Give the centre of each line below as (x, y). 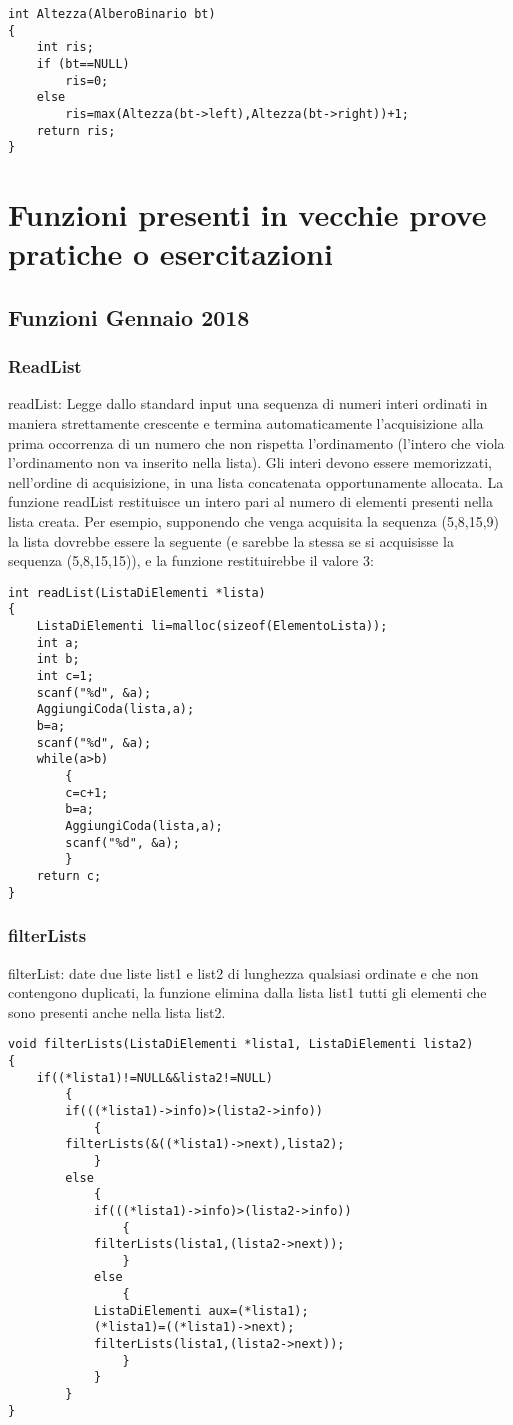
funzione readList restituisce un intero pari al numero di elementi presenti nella (250, 501)
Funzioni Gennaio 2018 (129, 316)
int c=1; (65, 676)
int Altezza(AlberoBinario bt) (112, 14)
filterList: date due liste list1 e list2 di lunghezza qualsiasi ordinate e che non (243, 972)
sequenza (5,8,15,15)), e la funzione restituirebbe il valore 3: (191, 560)
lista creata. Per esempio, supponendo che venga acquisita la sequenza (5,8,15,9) (254, 521)
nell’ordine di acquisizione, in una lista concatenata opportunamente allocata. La (256, 481)
